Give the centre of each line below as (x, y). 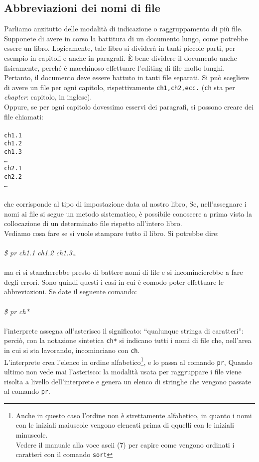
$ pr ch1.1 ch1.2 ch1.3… (41, 252)
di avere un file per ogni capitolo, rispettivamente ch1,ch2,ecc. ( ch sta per (120, 87)
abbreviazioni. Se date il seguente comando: (70, 291)
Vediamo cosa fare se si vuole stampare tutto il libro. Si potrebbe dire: (112, 233)
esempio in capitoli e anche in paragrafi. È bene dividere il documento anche (121, 58)
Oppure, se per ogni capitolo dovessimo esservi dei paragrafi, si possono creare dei (129, 107)
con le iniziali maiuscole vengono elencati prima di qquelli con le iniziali (125, 425)
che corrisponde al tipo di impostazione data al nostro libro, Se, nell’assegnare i (125, 203)
